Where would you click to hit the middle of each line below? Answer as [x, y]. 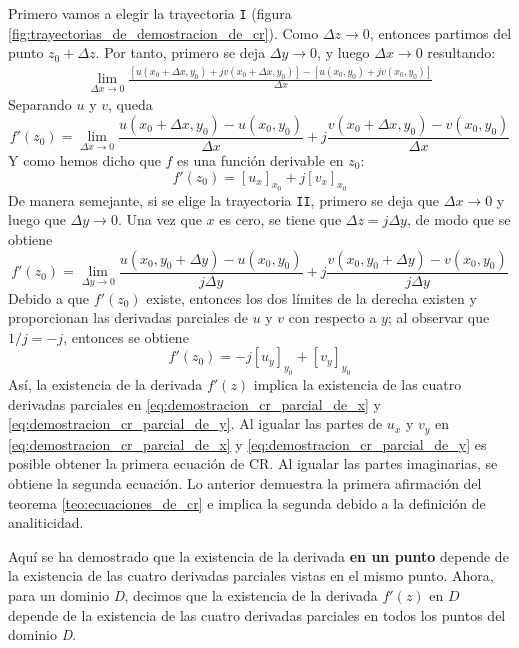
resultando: [461, 52]
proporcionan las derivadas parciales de [128, 317]
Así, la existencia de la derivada [105, 384]
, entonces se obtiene [126, 336]
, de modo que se [458, 219]
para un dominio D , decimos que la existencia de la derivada [193, 595]
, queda [130, 104]
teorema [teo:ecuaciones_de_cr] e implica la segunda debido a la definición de [247, 502]
